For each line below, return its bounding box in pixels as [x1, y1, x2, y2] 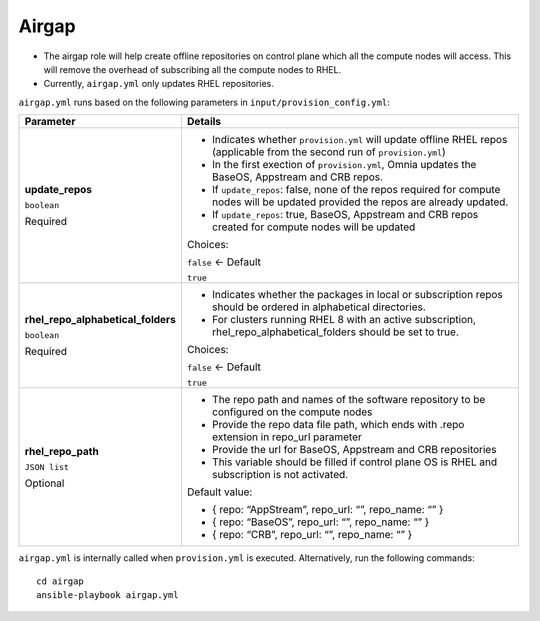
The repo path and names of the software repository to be [211, 393, 486, 407]
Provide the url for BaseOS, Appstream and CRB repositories [211, 443, 497, 457]
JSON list [24, 461, 70, 472]
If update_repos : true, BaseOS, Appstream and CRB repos [211, 208, 479, 222]
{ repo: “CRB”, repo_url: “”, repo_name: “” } [211, 528, 413, 542]
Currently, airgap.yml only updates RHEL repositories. [43, 78, 274, 90]
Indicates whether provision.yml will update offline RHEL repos [211, 133, 508, 147]
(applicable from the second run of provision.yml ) [211, 145, 447, 159]
